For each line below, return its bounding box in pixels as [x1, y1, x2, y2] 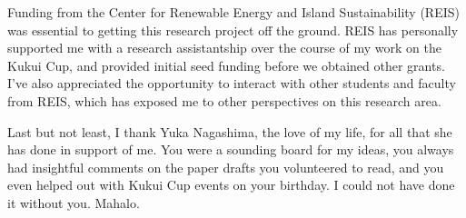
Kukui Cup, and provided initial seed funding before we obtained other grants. [7, 55, 445, 74]
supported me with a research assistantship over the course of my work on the [7, 38, 441, 57]
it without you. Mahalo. [7, 193, 140, 212]
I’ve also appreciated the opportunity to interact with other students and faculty [7, 74, 456, 93]
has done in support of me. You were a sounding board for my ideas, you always [7, 140, 454, 159]
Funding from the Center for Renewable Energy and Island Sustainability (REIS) [7, 3, 460, 21]
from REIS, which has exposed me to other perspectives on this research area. [7, 91, 441, 110]
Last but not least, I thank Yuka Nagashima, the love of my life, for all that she [7, 122, 452, 141]
